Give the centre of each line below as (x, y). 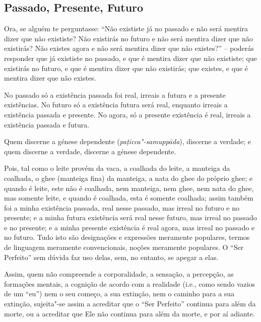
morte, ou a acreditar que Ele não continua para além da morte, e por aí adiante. (129, 313)
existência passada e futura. (47, 124)
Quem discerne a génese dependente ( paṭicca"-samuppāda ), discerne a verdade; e (127, 141)
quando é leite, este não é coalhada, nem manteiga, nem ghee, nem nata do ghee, (129, 188)
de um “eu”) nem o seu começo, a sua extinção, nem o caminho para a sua (119, 294)
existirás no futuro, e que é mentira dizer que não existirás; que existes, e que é (126, 68)
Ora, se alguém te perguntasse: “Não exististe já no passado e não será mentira (126, 28)
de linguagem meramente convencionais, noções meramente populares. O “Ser (124, 247)
